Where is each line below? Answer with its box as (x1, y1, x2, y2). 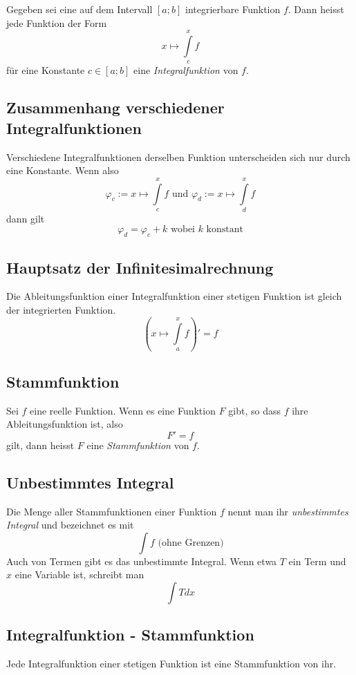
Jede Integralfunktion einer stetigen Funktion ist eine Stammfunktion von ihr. (6, 656, 337, 671)
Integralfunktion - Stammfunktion (6, 624, 254, 645)
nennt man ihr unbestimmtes (227, 504, 348, 518)
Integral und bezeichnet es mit (6, 517, 134, 532)
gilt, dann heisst (6, 437, 75, 452)
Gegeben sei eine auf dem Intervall (6, 2, 153, 16)
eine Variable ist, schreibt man (15, 567, 144, 582)
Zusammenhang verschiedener (6, 97, 225, 118)
